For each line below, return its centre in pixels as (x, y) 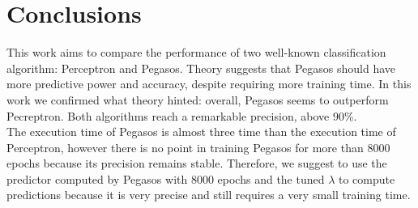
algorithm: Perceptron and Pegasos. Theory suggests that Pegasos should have (201, 68)
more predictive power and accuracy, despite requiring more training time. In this (209, 84)
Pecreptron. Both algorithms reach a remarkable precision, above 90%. (182, 115)
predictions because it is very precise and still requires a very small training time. (209, 195)
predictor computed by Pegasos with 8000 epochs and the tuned (166, 178)
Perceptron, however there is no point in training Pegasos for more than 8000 (198, 147)
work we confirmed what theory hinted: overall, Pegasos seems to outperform (198, 99)
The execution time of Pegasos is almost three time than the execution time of (201, 132)
